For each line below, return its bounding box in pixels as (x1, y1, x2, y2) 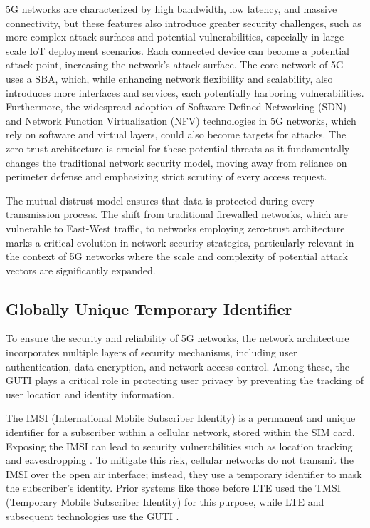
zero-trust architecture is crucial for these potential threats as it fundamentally (6, 140, 350, 155)
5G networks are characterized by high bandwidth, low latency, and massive (6, 1, 337, 16)
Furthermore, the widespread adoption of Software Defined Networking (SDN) (6, 99, 347, 114)
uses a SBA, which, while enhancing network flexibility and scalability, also (6, 71, 333, 86)
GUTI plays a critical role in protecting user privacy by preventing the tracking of (6, 373, 364, 388)
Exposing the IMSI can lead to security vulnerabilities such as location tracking (6, 438, 353, 453)
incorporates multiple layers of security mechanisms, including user (6, 345, 297, 360)
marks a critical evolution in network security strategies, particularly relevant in (6, 234, 354, 249)
